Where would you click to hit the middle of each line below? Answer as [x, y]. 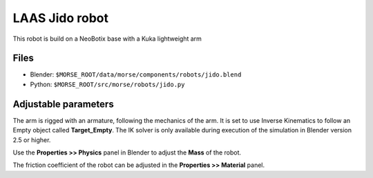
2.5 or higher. [32, 140]
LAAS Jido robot [60, 18]
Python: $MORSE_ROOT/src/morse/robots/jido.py [107, 84]
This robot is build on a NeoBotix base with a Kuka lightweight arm [107, 39]
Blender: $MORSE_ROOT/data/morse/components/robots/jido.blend [136, 75]
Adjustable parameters [63, 104]
